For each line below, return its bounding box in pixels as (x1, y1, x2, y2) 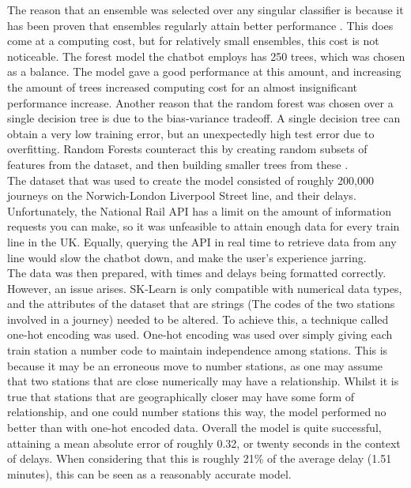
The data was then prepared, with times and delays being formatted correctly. (7, 265, 386, 281)
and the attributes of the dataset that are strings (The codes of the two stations (7, 295, 395, 312)
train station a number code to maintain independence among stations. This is (7, 342, 388, 358)
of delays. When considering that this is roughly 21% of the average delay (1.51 (7, 450, 392, 467)
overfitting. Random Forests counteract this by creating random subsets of (7, 141, 368, 157)
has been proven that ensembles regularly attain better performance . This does (7, 17, 394, 33)
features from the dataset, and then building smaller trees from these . (7, 156, 349, 172)
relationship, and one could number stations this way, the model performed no (7, 404, 386, 420)
